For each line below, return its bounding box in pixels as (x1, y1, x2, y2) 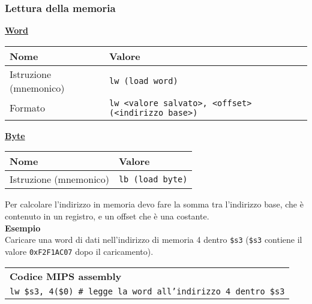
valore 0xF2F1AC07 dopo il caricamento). (5, 245, 154, 257)
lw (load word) (109, 76, 178, 86)
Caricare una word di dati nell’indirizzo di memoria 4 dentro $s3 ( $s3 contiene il (5, 233, 302, 246)
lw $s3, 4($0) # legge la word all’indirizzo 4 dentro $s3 (10, 286, 285, 296)
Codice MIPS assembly (10, 269, 122, 283)
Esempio (5, 221, 41, 234)
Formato (10, 101, 45, 115)
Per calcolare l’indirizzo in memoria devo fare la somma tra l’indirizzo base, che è (5, 198, 304, 210)
